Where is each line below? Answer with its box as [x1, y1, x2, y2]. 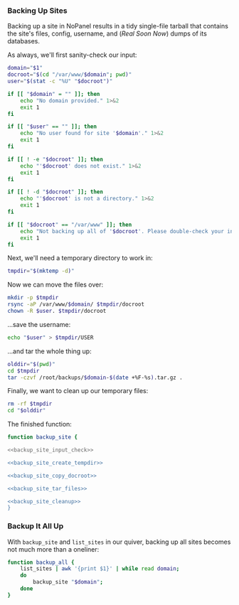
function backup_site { [7, 434, 78, 441]
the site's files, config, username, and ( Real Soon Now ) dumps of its [7, 29, 208, 38]
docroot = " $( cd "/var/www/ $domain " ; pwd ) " [7, 71, 132, 78]
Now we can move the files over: [7, 280, 104, 289]
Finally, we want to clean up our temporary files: [7, 387, 149, 395]
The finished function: [7, 420, 73, 429]
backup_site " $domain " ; [33, 579, 103, 586]
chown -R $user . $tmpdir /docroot [7, 308, 107, 315]
